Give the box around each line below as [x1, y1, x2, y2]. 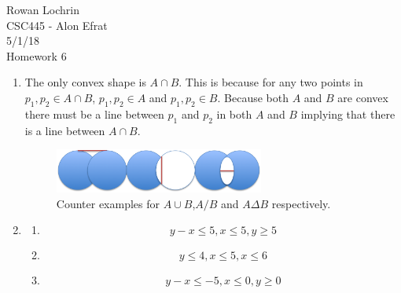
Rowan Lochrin [6, 2, 79, 17]
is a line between [24, 122, 105, 138]
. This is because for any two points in [178, 74, 363, 90]
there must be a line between [24, 105, 164, 122]
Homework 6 [6, 47, 67, 64]
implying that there [300, 105, 395, 122]
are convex [337, 89, 388, 105]
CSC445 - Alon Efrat [6, 16, 108, 33]
